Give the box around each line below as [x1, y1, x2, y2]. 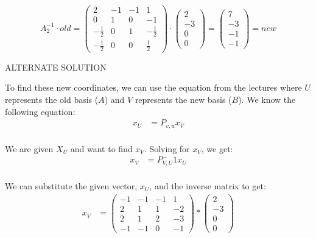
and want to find [70, 142, 133, 155]
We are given [5, 142, 54, 155]
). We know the [238, 93, 296, 106]
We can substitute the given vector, [5, 179, 138, 192]
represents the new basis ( [135, 93, 232, 106]
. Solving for [144, 142, 190, 155]
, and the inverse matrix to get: [149, 179, 266, 192]
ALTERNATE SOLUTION [5, 60, 107, 73]
